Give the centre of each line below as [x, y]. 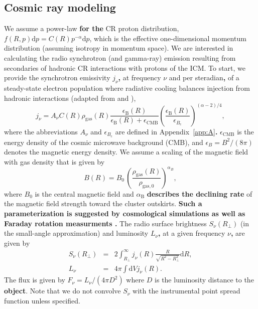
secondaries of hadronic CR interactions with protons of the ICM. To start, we [125, 67]
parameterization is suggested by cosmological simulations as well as [125, 213]
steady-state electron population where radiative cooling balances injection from [127, 88]
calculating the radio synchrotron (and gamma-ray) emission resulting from [120, 57]
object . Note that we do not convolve [62, 291]
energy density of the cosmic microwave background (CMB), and [104, 142]
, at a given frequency [192, 233]
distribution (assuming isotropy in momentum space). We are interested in [119, 48]
